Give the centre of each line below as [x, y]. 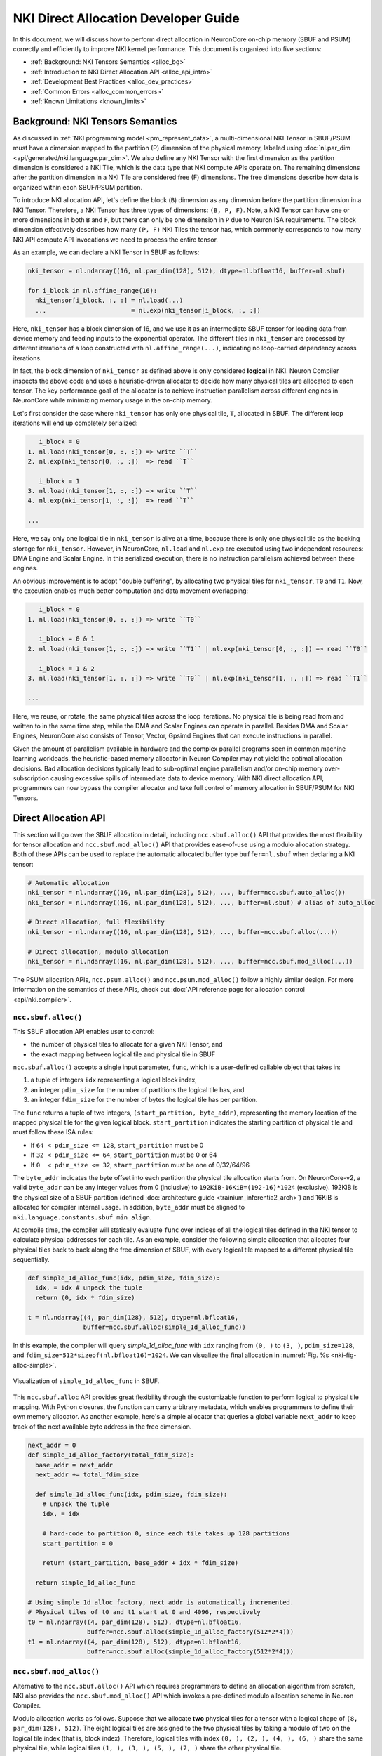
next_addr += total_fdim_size [87, 1474]
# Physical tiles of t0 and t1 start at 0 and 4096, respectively [144, 1612]
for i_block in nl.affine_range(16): [93, 290]
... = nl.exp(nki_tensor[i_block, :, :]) [148, 310]
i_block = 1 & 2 [67, 668]
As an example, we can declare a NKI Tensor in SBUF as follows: [106, 252]
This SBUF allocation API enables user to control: [84, 1031]
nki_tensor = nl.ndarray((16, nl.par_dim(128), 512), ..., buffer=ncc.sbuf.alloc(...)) [183, 932]
